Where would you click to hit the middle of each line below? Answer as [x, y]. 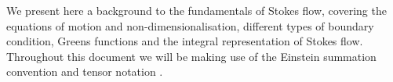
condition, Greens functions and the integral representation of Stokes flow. [185, 41]
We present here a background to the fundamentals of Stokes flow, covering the [196, 10]
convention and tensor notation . [85, 71]
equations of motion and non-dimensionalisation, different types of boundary [190, 25]
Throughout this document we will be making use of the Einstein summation [191, 56]
